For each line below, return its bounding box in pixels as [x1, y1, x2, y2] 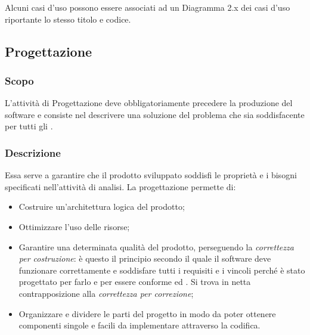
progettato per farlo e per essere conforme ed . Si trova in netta [18, 275, 251, 288]
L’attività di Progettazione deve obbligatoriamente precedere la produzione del [5, 97, 293, 109]
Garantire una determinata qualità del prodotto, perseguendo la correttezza [18, 240, 294, 253]
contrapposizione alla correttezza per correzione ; [18, 287, 194, 299]
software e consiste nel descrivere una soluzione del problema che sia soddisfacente [5, 108, 305, 120]
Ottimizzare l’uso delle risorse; [18, 220, 130, 232]
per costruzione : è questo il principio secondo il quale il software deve [18, 252, 271, 265]
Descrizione [5, 145, 61, 160]
